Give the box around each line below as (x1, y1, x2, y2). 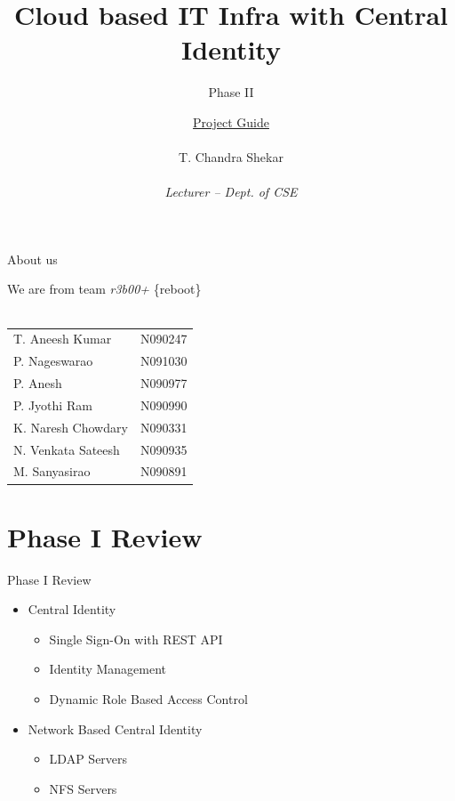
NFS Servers (49, 779, 117, 797)
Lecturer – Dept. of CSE (164, 182, 298, 201)
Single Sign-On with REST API (49, 629, 223, 648)
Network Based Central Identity (28, 719, 203, 738)
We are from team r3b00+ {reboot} (7, 279, 202, 298)
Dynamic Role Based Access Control (49, 690, 248, 708)
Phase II (208, 83, 254, 101)
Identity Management (49, 659, 167, 678)
